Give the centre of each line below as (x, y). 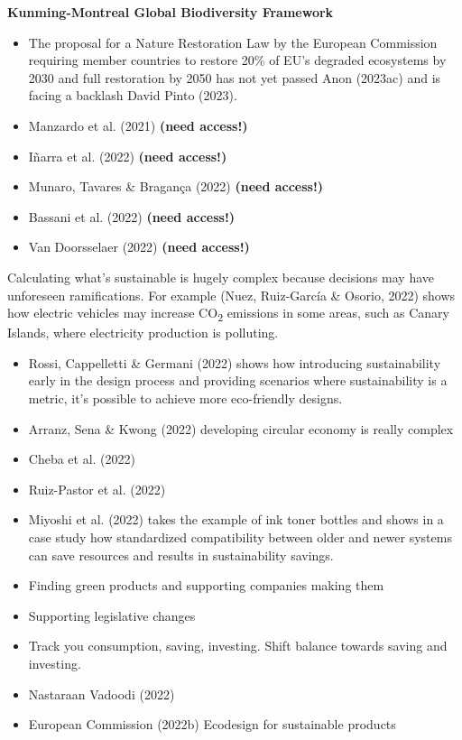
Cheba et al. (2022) (82, 459)
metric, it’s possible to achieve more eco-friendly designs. (185, 398)
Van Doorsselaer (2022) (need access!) (139, 247)
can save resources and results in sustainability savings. (181, 555)
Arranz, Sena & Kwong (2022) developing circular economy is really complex (241, 428)
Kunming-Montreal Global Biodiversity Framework (171, 12)
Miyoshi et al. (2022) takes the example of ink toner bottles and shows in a (236, 519)
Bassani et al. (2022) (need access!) (132, 216)
